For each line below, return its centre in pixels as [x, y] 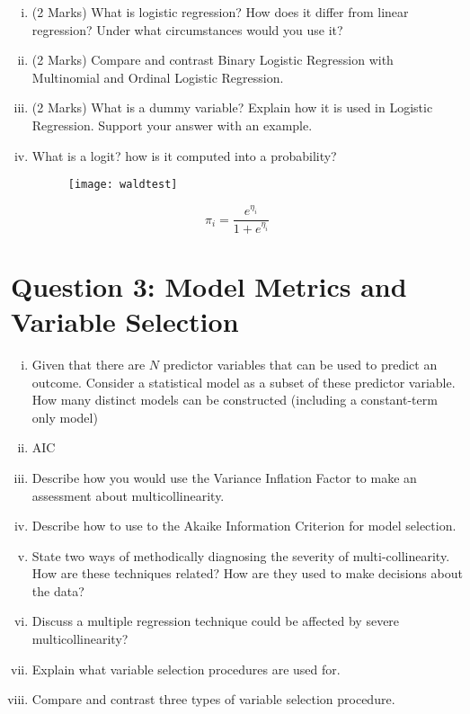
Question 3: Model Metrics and [209, 286]
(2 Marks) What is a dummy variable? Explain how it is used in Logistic [232, 107]
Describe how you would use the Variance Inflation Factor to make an [224, 477]
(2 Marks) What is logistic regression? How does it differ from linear [220, 12]
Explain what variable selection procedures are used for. [186, 669]
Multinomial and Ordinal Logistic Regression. [158, 77]
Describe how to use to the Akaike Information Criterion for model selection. [244, 526]
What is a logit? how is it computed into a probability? [184, 155]
